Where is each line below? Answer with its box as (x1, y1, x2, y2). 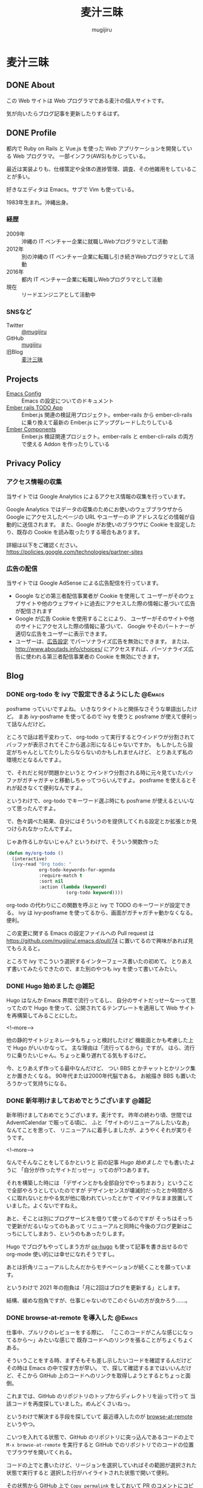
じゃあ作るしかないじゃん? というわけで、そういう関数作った (6, 838, 159, 845)
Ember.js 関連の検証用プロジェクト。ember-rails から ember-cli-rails (21, 411, 193, 418)
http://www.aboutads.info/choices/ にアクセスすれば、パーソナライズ (15, 645, 189, 653)
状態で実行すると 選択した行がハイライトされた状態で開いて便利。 (6, 1469, 173, 1476)
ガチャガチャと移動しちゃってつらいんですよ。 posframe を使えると (22, 776, 192, 784)
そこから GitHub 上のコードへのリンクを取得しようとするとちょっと (16, 1371, 186, 1379)
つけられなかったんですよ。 (6, 825, 76, 832)
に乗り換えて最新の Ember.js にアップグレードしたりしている (21, 418, 173, 426)
